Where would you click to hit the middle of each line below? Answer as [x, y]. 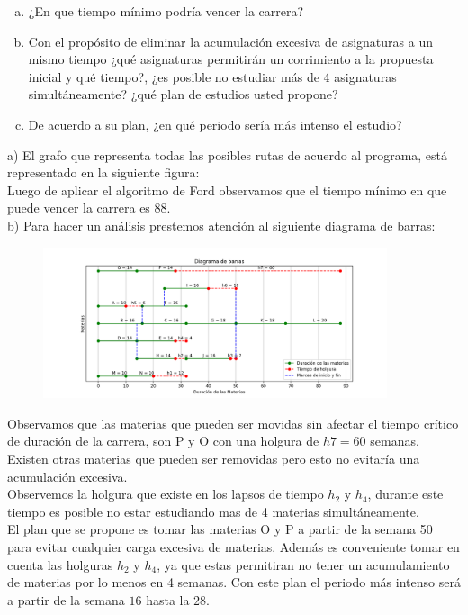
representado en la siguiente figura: [103, 172]
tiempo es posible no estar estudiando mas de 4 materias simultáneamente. [213, 511]
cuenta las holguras [60, 564]
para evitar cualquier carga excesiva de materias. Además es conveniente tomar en [234, 546]
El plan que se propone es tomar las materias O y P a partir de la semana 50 [220, 529]
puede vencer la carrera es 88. [89, 208]
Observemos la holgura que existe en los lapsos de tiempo [166, 494]
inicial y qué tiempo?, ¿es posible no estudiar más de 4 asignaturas [212, 76]
